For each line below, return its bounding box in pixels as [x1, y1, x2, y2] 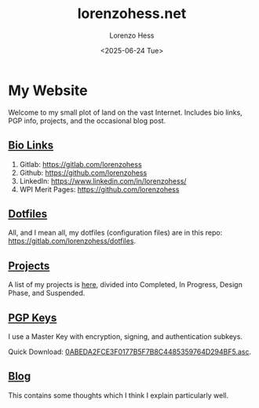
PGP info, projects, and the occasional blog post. [8, 115, 166, 126]
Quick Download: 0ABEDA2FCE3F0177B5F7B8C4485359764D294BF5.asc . [8, 347, 252, 356]
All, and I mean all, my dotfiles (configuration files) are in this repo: [8, 228, 223, 238]
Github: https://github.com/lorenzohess [19, 168, 148, 177]
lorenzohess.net [77, 5, 187, 23]
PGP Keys [8, 311, 57, 324]
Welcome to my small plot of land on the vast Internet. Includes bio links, [8, 107, 243, 117]
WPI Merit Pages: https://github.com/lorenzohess [19, 184, 180, 194]
